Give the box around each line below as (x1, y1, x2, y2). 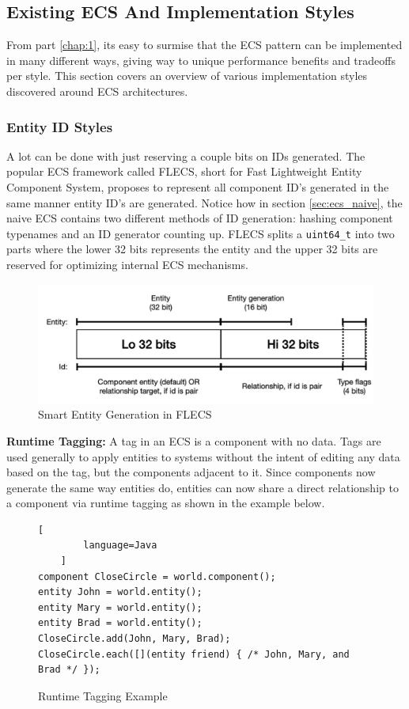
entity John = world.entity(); (38, 586, 203, 598)
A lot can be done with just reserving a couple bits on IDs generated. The (6, 147, 365, 164)
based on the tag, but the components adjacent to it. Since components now (6, 464, 376, 480)
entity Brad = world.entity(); (38, 617, 203, 629)
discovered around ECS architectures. (6, 82, 188, 99)
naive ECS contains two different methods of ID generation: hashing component (6, 210, 393, 226)
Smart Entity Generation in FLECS (38, 406, 212, 423)
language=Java (83, 540, 157, 552)
